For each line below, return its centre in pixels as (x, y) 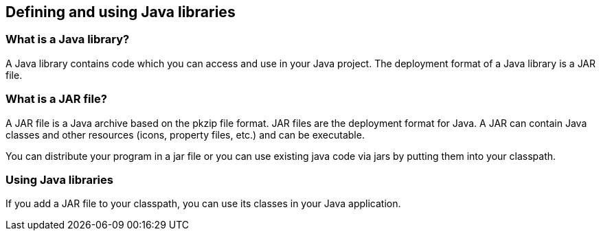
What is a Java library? (68, 39)
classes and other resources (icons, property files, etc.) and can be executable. (185, 134)
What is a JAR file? (56, 99)
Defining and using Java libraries (121, 12)
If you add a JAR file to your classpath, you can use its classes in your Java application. (203, 204)
